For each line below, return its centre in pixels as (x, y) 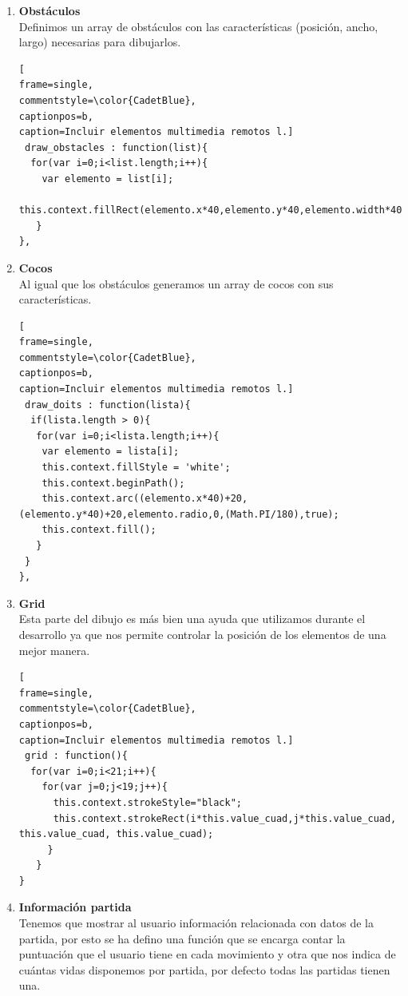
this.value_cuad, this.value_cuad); (116, 834)
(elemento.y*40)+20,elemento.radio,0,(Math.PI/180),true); (179, 514)
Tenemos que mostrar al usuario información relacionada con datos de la (196, 923)
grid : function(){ (76, 756)
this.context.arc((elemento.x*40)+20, (145, 499)
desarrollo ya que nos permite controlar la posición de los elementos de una (202, 634)
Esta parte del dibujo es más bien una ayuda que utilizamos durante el (192, 619)
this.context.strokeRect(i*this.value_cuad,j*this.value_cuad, (225, 818)
